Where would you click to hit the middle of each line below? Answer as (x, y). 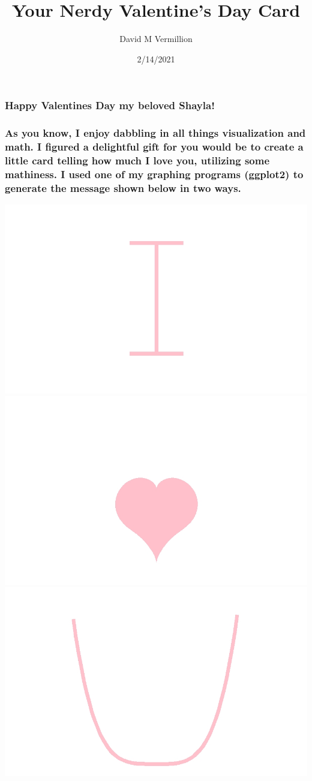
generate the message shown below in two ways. (123, 187)
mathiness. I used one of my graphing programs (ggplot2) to (154, 174)
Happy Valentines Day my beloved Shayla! (110, 105)
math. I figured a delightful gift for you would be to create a (154, 147)
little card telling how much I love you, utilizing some (137, 160)
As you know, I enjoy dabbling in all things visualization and (155, 133)
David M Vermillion (156, 39)
